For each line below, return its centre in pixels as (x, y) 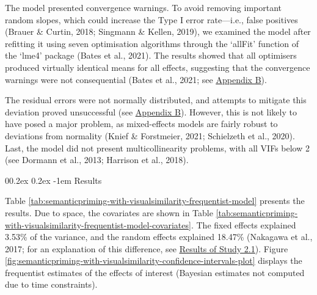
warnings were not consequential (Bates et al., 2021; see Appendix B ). (136, 79)
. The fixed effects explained (243, 224)
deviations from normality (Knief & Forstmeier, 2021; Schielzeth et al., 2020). (150, 135)
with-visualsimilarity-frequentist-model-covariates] (98, 224)
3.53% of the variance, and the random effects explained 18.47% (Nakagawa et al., (159, 237)
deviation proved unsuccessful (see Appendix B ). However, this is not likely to (151, 111)
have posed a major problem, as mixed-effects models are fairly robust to (141, 124)
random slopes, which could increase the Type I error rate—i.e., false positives (151, 19)
